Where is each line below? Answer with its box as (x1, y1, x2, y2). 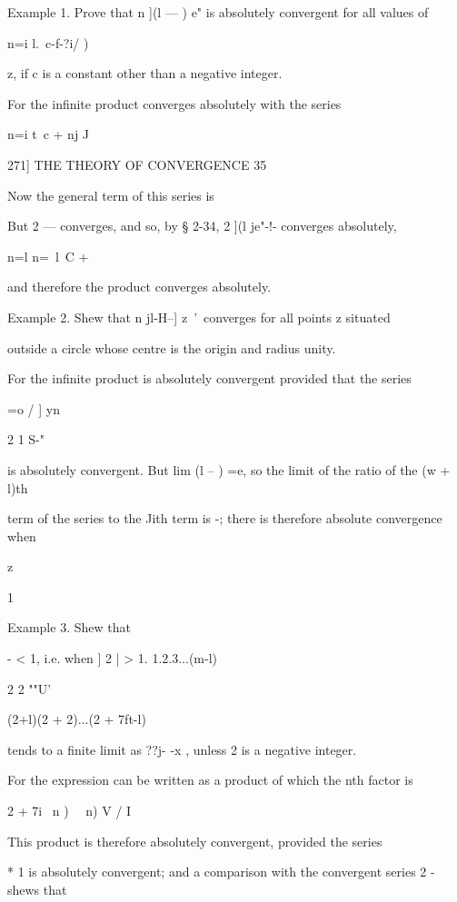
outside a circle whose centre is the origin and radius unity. (7, 338, 336, 357)
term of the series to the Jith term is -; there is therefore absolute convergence (7, 509, 442, 528)
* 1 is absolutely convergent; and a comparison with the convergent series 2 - (7, 862, 435, 881)
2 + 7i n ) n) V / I (7, 801, 132, 820)
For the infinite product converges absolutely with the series (7, 94, 342, 113)
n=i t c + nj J (7, 124, 90, 144)
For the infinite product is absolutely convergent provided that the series (7, 369, 412, 388)
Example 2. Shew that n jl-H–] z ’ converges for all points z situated (7, 307, 391, 326)
